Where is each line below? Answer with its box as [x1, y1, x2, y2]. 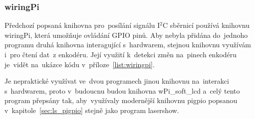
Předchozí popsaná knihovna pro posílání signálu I [4, 20, 160, 30]
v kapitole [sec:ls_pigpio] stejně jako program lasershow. [4, 105, 179, 115]
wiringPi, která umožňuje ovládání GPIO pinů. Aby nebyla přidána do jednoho [4, 29, 248, 40]
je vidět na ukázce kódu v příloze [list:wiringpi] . [4, 59, 155, 69]
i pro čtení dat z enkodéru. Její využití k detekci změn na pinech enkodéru [4, 49, 237, 59]
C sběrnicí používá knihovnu [162, 20, 250, 30]
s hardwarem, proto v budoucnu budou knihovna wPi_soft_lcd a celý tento [4, 85, 240, 96]
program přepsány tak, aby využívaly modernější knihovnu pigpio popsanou [4, 95, 238, 106]
